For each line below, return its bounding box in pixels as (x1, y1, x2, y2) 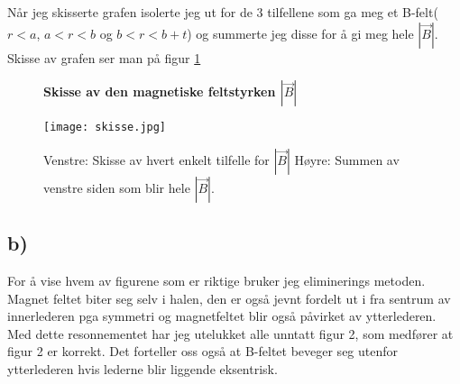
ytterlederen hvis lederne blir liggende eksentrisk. (7, 360, 278, 379)
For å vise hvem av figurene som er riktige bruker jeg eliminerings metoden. (7, 271, 426, 290)
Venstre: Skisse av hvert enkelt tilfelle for (43, 150, 270, 169)
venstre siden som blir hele (43, 178, 190, 197)
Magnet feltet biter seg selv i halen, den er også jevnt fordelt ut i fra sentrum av (7, 288, 451, 307)
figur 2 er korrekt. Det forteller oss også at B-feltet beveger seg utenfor (7, 342, 399, 361)
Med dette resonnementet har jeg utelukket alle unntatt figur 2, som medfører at (7, 324, 454, 343)
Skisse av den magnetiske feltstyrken (43, 82, 276, 101)
